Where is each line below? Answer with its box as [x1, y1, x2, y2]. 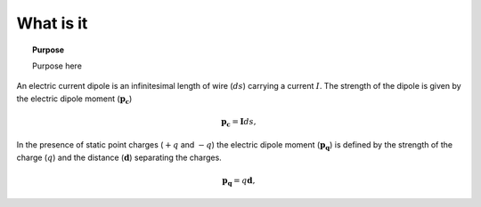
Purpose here [32, 60, 82, 71]
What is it [16, 13, 88, 33]
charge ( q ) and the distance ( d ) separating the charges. [16, 152, 222, 163]
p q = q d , [222, 175, 256, 187]
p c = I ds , [221, 116, 257, 129]
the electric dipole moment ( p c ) [16, 93, 133, 106]
